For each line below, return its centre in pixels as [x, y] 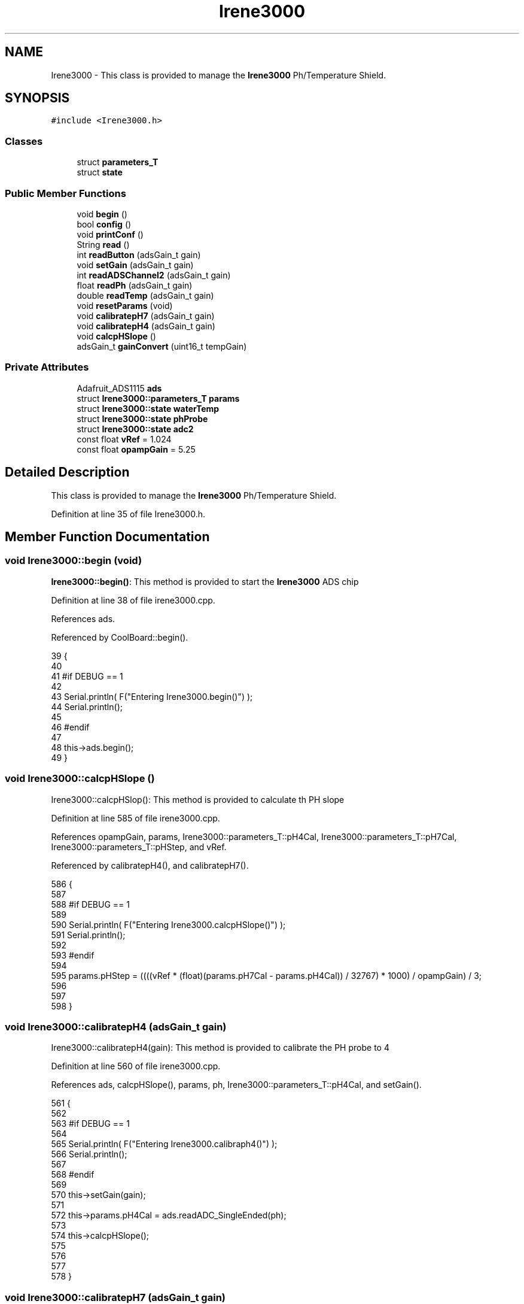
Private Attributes [47, 367]
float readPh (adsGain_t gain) [135, 285]
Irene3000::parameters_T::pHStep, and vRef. [139, 847]
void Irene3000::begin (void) [74, 561]
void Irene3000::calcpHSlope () [80, 779]
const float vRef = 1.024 [124, 439]
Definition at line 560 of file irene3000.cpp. [136, 1066]
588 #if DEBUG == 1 [90, 904]
